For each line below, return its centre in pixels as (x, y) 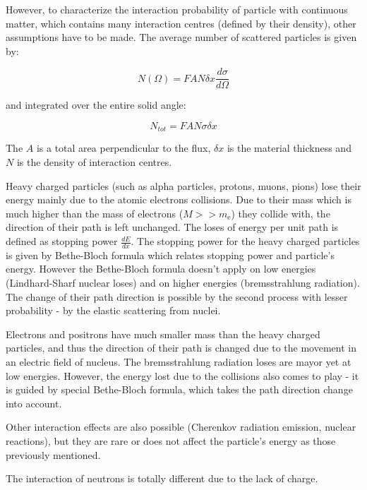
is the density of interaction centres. (94, 162)
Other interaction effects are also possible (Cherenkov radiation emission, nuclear (181, 427)
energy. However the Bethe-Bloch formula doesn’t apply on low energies (161, 269)
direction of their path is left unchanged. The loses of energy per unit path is (172, 227)
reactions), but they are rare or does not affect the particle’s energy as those (171, 441)
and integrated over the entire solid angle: (96, 105)
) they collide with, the (281, 213)
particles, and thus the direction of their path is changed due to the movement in (181, 348)
